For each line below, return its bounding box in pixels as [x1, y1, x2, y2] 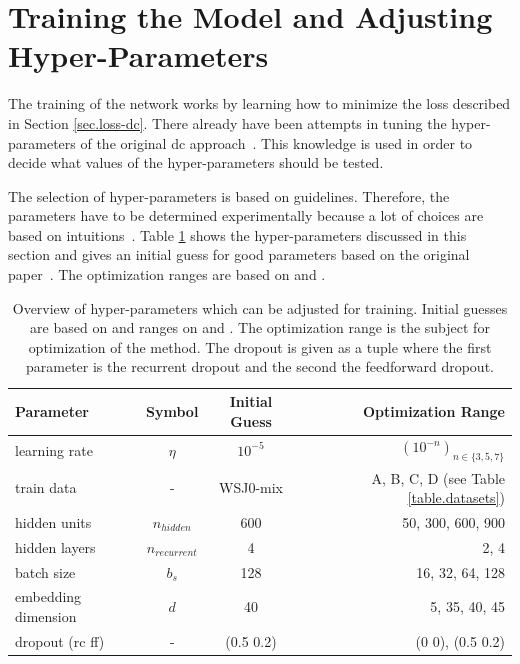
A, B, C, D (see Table [371, 467, 505, 488]
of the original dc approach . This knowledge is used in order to [80, 132, 473, 153]
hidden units [15, 511, 92, 532]
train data [15, 477, 77, 498]
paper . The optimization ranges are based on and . [8, 264, 326, 285]
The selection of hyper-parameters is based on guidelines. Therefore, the [8, 185, 450, 206]
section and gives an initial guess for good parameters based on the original [8, 244, 470, 265]
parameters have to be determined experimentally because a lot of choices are [8, 205, 484, 226]
